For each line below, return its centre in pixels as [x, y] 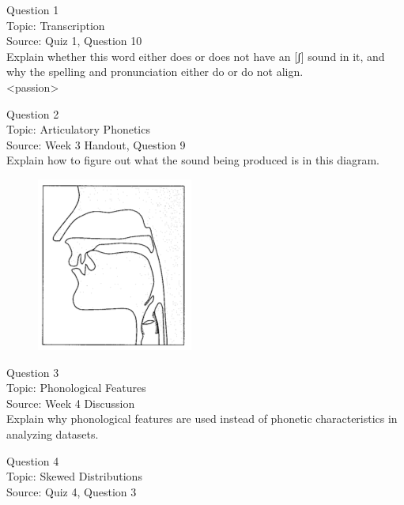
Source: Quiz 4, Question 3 [72, 491]
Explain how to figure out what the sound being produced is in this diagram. [193, 160]
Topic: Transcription [56, 25]
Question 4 [33, 460]
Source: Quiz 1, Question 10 [74, 41]
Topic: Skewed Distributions [74, 476]
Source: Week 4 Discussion [71, 403]
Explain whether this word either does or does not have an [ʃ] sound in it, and [196, 56]
